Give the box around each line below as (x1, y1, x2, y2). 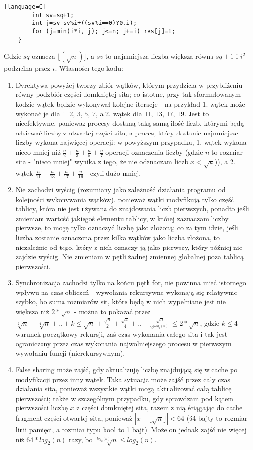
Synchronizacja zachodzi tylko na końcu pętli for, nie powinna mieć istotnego (15, 277, 246, 288)
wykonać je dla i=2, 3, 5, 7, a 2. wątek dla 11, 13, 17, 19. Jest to (15, 108, 209, 118)
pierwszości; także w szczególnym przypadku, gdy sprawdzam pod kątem (15, 393, 233, 403)
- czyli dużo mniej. (85, 168, 141, 178)
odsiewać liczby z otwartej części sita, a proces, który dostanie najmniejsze (15, 127, 238, 137)
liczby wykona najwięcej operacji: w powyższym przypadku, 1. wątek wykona (15, 137, 247, 147)
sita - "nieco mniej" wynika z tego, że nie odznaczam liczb (15, 157, 189, 167)
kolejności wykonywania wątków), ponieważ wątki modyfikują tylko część (15, 194, 234, 204)
